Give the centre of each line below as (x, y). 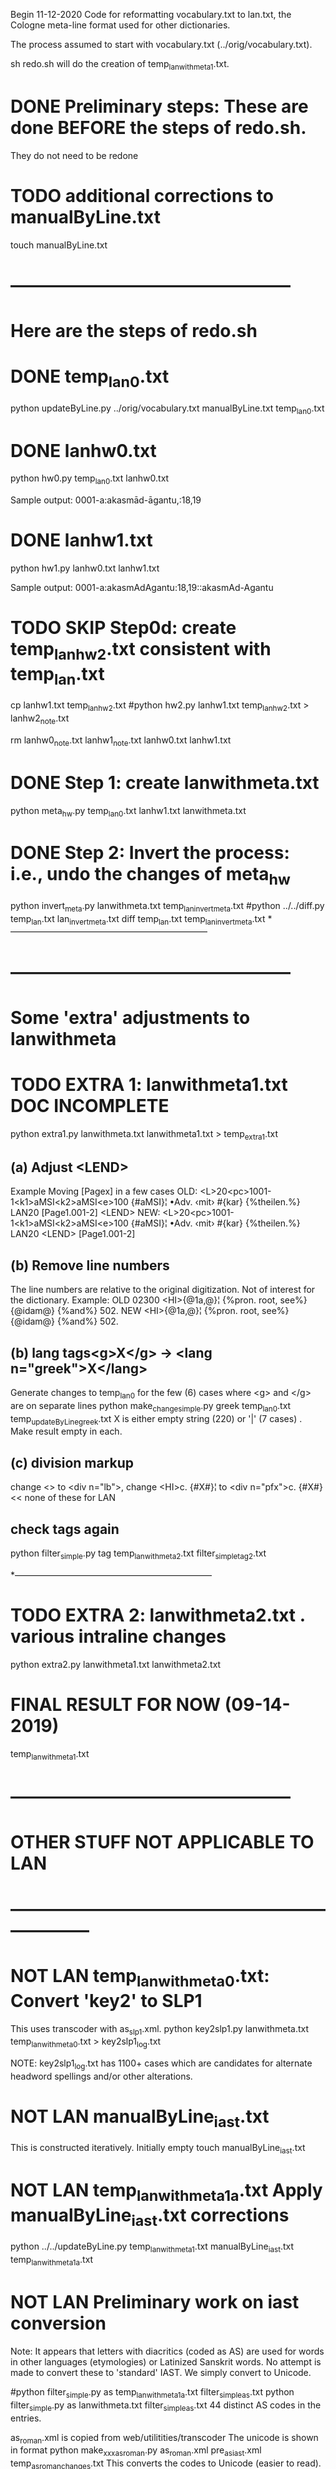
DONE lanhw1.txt (81, 540)
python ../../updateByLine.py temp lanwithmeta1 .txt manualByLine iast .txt (152, 2247)
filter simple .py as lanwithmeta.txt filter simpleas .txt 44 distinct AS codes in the (166, 2406)
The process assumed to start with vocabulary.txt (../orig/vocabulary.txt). (161, 44)
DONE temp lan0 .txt (90, 378)
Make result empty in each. (66, 1431)
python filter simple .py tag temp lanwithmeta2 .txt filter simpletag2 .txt (138, 1554)
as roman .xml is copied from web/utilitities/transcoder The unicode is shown (164, 2438)
